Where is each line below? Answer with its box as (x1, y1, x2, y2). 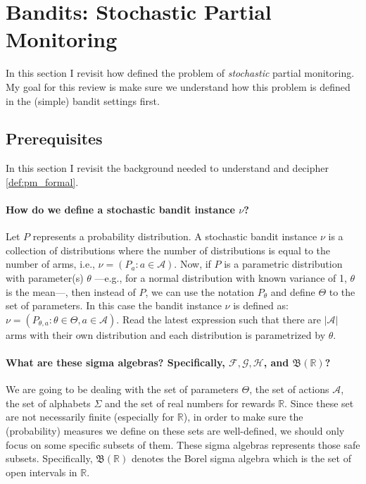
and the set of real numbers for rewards (104, 395, 275, 410)
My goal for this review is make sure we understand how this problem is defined (6, 79, 351, 94)
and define (270, 284, 315, 299)
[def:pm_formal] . (6, 174, 79, 189)
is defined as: (233, 298, 289, 313)
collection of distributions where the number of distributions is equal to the (6, 242, 331, 257)
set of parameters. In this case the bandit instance (6, 298, 222, 313)
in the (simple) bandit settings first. (6, 93, 160, 108)
